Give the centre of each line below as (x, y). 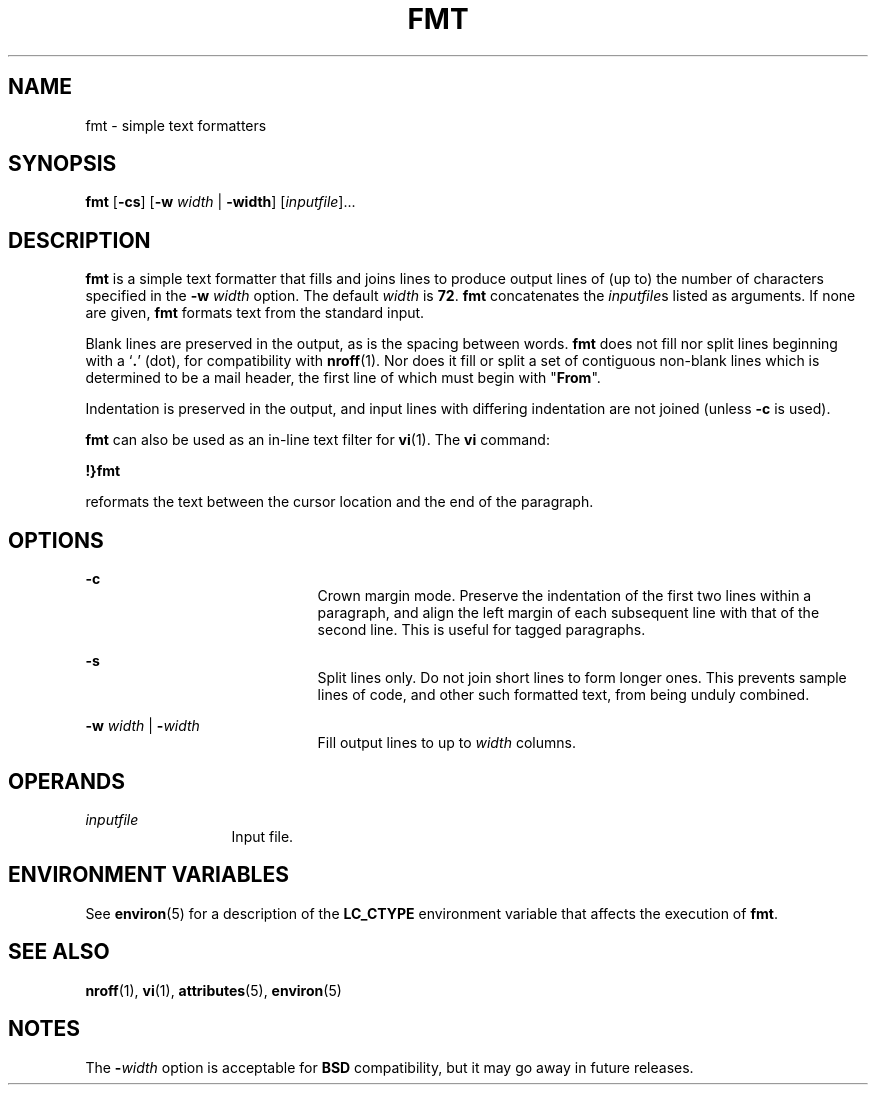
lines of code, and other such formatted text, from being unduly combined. (563, 695)
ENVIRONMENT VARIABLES (148, 875)
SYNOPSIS (62, 164)
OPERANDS (66, 781)
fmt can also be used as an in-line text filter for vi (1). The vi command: (317, 440)
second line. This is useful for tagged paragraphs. (481, 630)
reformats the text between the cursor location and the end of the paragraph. (339, 502)
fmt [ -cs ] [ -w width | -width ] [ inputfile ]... (220, 202)
